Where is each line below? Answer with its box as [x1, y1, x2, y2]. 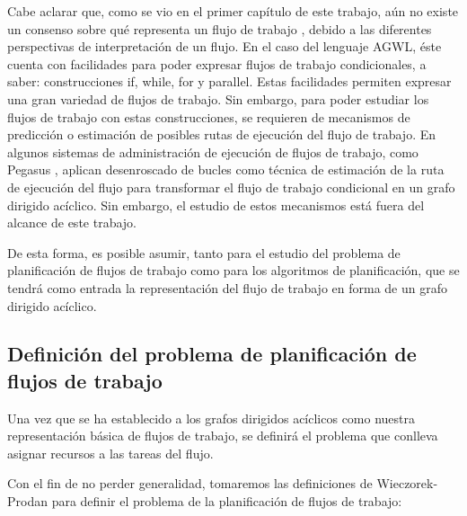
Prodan [7, 492, 48, 511]
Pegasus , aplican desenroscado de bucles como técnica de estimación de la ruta [7, 160, 445, 179]
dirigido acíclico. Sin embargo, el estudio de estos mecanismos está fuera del [7, 195, 425, 214]
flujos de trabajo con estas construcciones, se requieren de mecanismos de [7, 107, 410, 126]
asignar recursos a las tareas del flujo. [7, 443, 214, 462]
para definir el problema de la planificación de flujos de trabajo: [51, 492, 402, 511]
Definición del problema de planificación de [7, 340, 417, 368]
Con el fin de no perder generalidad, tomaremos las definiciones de [7, 474, 373, 493]
